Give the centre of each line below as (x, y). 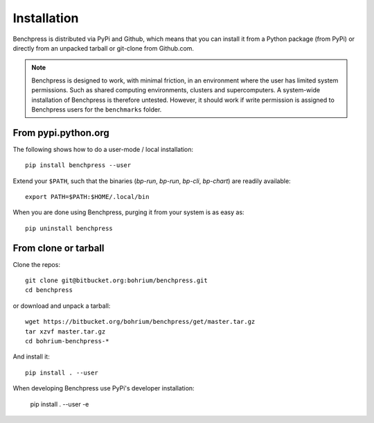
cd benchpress (49, 290)
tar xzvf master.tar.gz (65, 331)
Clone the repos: (36, 264)
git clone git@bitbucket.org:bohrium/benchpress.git (116, 280)
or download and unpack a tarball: (62, 306)
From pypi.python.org (61, 133)
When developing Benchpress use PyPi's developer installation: (104, 388)
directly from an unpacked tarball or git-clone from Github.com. (103, 48)
